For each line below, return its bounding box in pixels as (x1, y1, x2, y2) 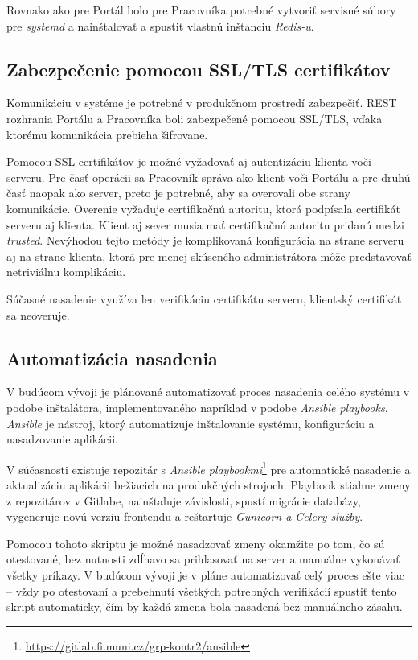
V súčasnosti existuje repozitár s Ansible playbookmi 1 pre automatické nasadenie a (6, 458, 411, 477)
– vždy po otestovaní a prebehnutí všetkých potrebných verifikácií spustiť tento (6, 582, 397, 599)
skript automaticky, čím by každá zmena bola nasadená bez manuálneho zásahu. (6, 598, 403, 615)
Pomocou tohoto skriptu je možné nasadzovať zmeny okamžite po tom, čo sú (6, 534, 385, 551)
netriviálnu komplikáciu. (6, 263, 126, 280)
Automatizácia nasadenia (6, 345, 218, 370)
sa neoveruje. (6, 306, 70, 323)
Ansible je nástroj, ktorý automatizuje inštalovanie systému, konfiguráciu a (6, 415, 375, 431)
